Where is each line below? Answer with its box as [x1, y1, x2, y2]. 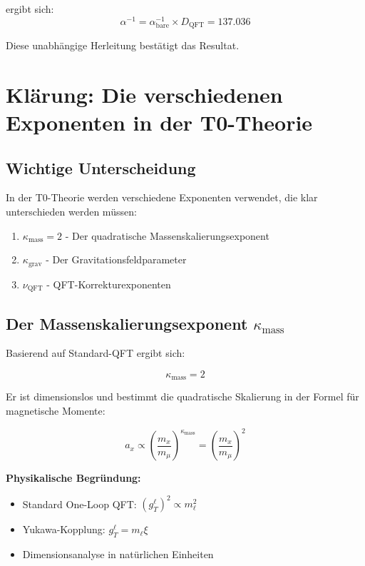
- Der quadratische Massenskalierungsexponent [65, 228, 269, 243]
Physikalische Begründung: [6, 470, 141, 485]
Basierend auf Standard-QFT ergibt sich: [6, 345, 185, 360]
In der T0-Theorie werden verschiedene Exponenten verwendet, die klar [6, 190, 318, 205]
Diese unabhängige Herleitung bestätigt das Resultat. [6, 38, 240, 53]
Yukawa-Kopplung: [22, 522, 106, 537]
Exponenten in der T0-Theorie [6, 108, 313, 137]
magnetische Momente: [6, 403, 106, 418]
